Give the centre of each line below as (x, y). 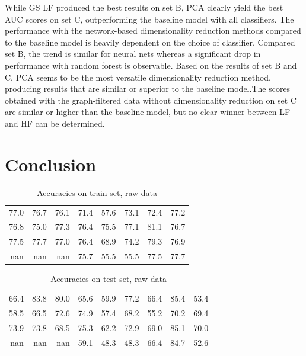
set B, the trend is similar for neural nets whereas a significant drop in (133, 54)
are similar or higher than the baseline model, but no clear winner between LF (148, 112)
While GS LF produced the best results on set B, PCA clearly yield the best (144, 7)
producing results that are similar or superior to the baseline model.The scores (148, 89)
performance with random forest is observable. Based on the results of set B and (151, 65)
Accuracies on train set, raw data (97, 192)
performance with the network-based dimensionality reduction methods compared (153, 31)
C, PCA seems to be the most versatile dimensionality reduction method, (138, 77)
